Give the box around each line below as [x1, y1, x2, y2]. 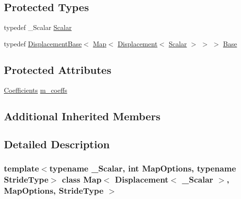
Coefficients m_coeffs [4, 85, 67, 95]
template [4, 162, 39, 174]
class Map [62, 173, 102, 185]
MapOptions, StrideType [4, 184, 104, 196]
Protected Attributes [4, 62, 112, 77]
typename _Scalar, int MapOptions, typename [49, 162, 236, 174]
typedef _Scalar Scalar [4, 22, 72, 32]
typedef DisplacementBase [4, 38, 82, 48]
